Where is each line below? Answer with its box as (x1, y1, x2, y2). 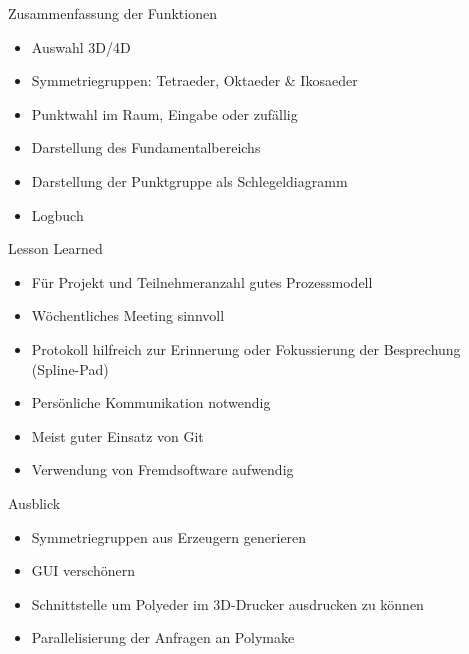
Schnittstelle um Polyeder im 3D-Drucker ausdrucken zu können (31, 593, 424, 614)
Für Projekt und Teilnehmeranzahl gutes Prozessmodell (31, 271, 373, 292)
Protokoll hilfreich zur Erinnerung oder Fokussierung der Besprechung (31, 338, 461, 359)
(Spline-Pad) (31, 358, 109, 379)
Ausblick (8, 492, 61, 513)
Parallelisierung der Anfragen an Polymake (31, 627, 295, 648)
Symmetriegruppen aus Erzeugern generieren (31, 526, 307, 547)
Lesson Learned (8, 238, 103, 259)
